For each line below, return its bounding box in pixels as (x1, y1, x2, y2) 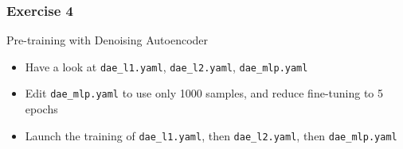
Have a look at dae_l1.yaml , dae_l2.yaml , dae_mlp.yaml (25, 58, 308, 74)
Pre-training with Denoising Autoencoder (6, 32, 209, 48)
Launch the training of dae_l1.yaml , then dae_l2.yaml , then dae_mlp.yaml (25, 127, 397, 143)
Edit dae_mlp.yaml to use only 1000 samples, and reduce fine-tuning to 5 (25, 85, 384, 101)
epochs (25, 101, 58, 117)
